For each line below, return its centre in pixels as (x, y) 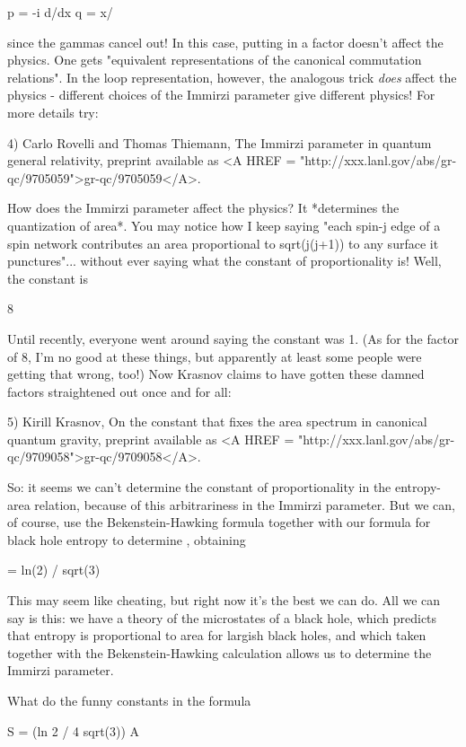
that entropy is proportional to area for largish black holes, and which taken (217, 635)
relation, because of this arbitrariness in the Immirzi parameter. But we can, (245, 504)
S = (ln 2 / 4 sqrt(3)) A (74, 730)
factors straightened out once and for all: (119, 391)
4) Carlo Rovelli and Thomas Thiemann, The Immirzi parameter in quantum (220, 142)
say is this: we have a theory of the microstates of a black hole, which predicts (222, 617)
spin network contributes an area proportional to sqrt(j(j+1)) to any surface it (223, 243)
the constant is (48, 278)
